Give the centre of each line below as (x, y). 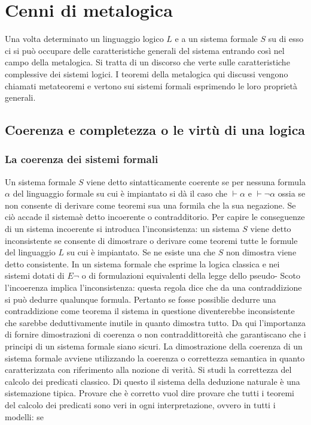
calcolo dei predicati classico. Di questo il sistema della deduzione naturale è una (153, 381)
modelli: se (25, 416)
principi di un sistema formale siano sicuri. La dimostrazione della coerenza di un (154, 346)
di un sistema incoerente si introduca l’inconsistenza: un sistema (122, 229)
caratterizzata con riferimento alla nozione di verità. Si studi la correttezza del (148, 370)
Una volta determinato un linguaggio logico (84, 39)
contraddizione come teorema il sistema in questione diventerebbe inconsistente (150, 311)
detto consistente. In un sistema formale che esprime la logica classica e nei (142, 263)
